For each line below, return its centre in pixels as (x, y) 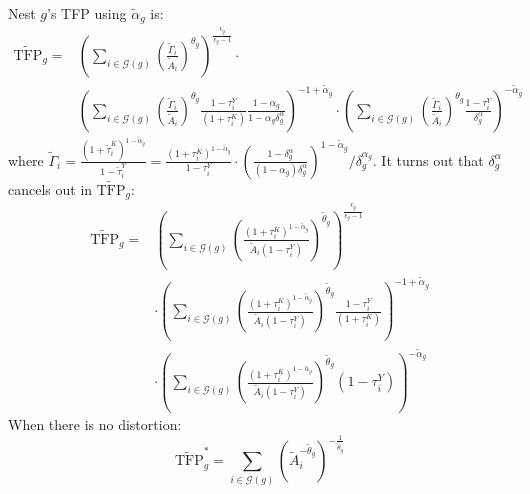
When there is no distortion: (95, 424)
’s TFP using (87, 13)
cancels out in (50, 189)
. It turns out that (428, 159)
